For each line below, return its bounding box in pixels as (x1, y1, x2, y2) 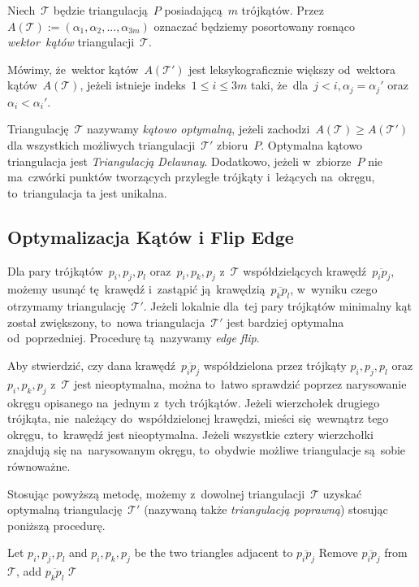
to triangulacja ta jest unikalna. (7, 184, 167, 201)
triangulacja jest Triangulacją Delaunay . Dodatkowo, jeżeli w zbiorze (7, 152, 352, 169)
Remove (318, 544, 358, 561)
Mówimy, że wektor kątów (7, 60, 139, 77)
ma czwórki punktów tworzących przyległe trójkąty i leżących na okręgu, (7, 168, 375, 185)
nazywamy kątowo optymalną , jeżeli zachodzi (87, 120, 310, 137)
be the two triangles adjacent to (134, 544, 293, 561)
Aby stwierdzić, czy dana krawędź (7, 356, 176, 373)
